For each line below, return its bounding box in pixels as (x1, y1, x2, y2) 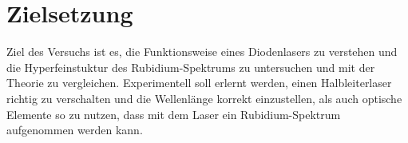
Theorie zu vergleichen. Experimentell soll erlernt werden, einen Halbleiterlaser (6, 74, 392, 91)
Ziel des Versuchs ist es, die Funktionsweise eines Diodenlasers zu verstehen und (6, 43, 398, 60)
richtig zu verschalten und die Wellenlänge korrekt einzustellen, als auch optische (6, 89, 402, 106)
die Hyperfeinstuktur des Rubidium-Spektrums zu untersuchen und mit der (6, 58, 375, 75)
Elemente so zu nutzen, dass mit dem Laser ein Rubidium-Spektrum (6, 105, 341, 122)
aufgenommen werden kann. (6, 121, 143, 138)
